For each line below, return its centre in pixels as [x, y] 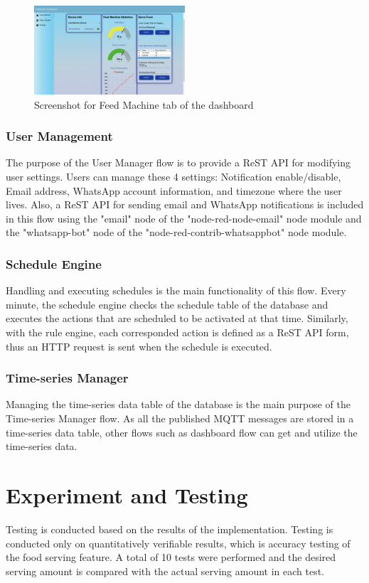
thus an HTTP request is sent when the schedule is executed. [139, 346]
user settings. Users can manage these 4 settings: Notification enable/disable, [173, 177]
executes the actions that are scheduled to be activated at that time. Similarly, [177, 318]
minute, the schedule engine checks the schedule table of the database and [167, 304]
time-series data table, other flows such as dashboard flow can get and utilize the [182, 432]
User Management [59, 136]
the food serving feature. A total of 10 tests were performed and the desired [171, 557]
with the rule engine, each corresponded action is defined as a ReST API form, [177, 332]
